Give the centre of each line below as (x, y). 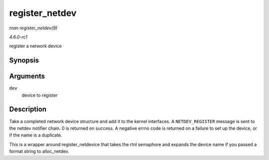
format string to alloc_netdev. (39, 152)
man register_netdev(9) (33, 28)
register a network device (35, 46)
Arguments (27, 77)
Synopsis (24, 61)
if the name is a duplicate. (36, 135)
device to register (40, 95)
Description (28, 109)
